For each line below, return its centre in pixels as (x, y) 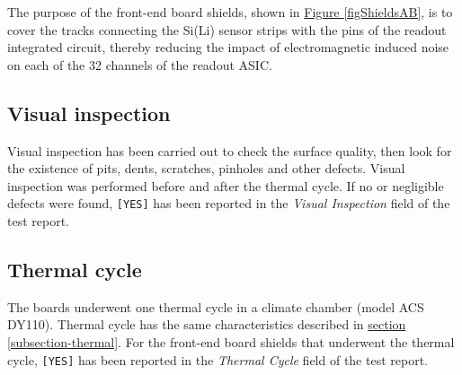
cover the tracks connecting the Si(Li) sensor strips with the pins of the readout (227, 29)
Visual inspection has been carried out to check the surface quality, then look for (230, 150)
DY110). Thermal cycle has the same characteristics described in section (207, 324)
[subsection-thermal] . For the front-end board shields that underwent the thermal (231, 342)
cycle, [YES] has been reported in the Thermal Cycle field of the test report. (218, 359)
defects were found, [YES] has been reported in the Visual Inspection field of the (229, 203)
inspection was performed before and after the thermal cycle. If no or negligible (226, 185)
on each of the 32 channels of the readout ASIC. (140, 64)
